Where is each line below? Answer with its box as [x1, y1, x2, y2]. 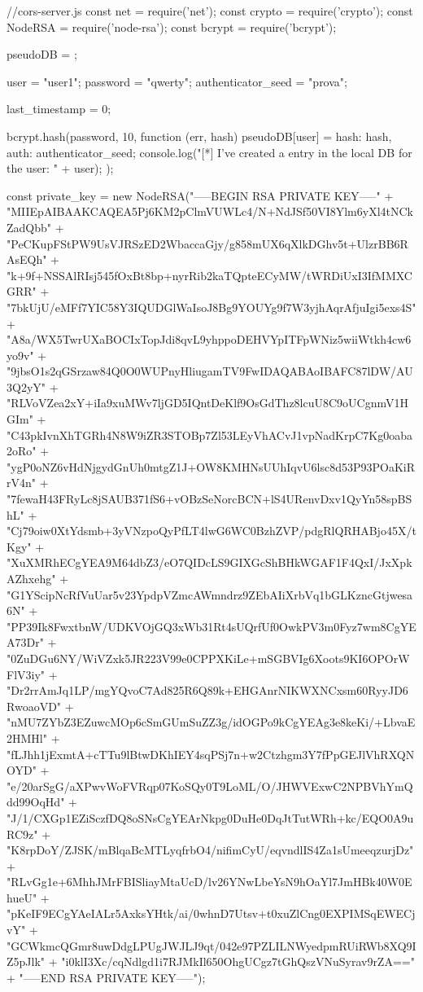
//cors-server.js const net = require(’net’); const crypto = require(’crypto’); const [7, 2, 413, 19]
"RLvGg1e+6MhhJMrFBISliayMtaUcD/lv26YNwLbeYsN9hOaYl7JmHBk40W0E [7, 873, 412, 890]
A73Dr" [7, 634, 44, 651]
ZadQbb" [7, 218, 52, 235]
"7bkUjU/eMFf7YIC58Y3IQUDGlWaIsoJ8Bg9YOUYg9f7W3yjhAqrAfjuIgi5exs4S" [7, 298, 416, 315]
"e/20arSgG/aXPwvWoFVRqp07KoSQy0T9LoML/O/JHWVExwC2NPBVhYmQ [7, 777, 413, 794]
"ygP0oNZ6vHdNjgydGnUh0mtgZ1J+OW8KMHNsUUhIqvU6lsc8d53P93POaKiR [7, 458, 415, 475]
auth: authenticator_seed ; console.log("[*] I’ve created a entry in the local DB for [7, 143, 412, 160]
